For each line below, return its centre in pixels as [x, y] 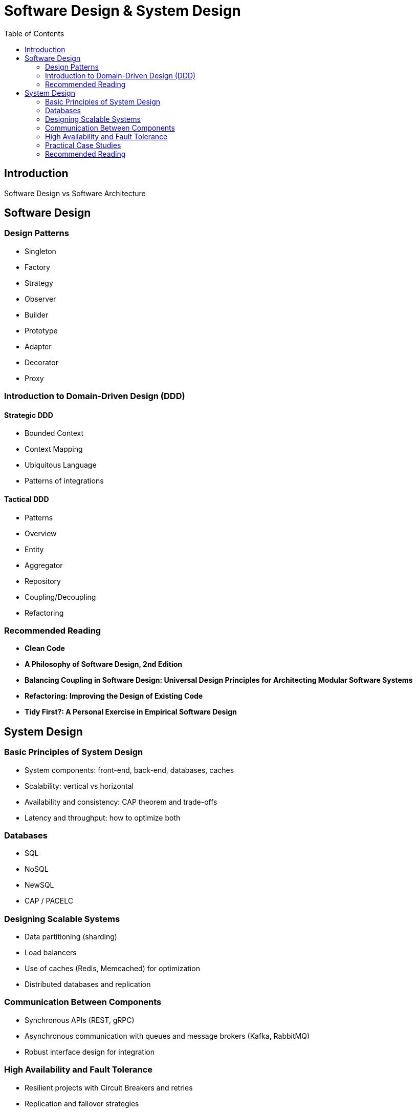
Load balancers [51, 953]
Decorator [41, 362]
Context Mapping [54, 449]
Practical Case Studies [83, 145]
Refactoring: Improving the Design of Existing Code [114, 696]
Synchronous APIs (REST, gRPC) [80, 1020]
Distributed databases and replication [88, 984]
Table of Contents [34, 33]
